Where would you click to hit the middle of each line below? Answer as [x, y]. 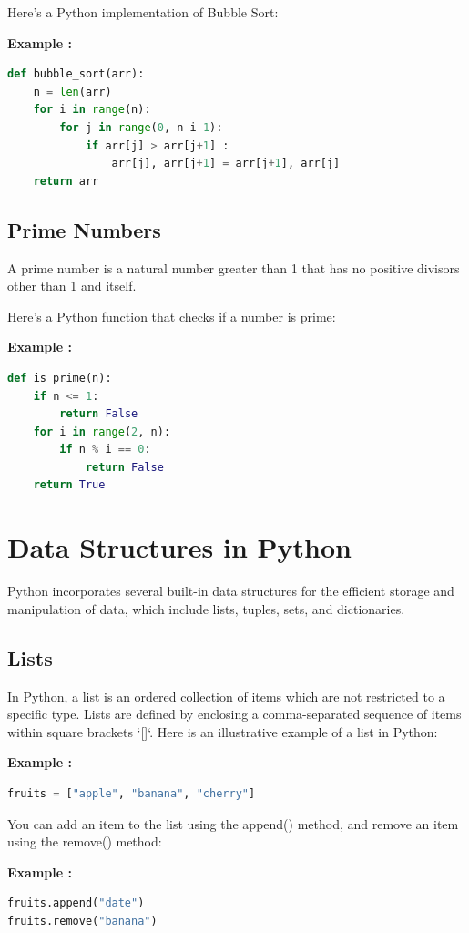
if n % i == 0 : [105, 450]
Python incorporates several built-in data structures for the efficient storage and [231, 591]
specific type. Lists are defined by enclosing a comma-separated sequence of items [234, 714]
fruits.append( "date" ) [76, 903]
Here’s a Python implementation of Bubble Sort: [143, 12]
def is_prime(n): [60, 378]
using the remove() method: [85, 841]
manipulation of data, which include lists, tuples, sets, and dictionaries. [206, 608]
